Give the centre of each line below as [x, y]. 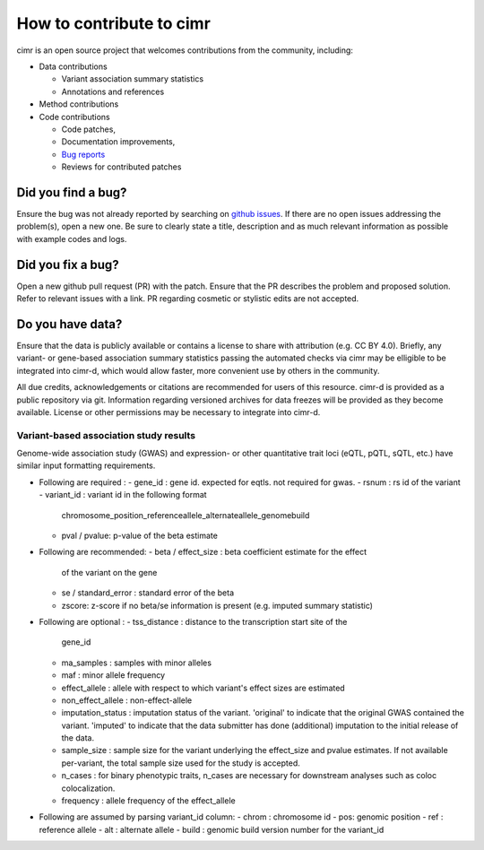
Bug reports [83, 154]
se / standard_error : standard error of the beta [148, 593]
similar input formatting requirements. [86, 465]
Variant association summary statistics [133, 79]
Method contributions [79, 104]
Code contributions [75, 117]
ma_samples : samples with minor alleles [137, 663]
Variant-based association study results [106, 435]
